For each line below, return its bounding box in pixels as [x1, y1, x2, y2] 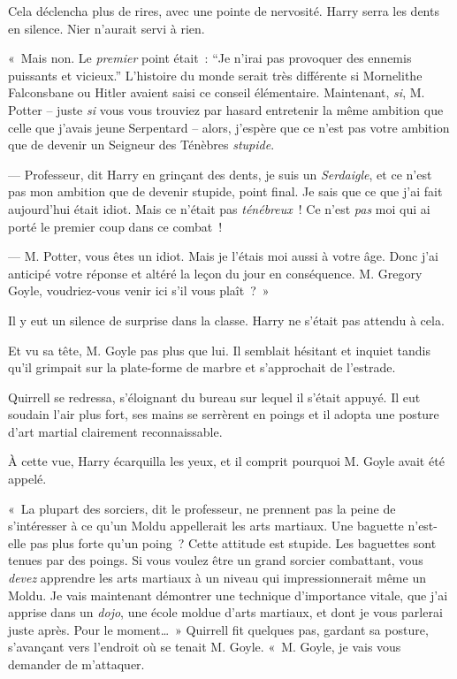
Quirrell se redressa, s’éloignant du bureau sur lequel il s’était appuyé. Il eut [8, 387, 421, 406]
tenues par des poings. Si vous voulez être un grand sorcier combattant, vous [8, 551, 423, 569]
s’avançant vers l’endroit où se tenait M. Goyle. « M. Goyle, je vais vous [8, 637, 401, 656]
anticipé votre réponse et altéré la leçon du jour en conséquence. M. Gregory [8, 263, 423, 282]
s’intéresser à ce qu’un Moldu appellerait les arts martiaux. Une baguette [8, 516, 404, 535]
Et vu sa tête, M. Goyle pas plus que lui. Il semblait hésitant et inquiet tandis [8, 340, 430, 359]
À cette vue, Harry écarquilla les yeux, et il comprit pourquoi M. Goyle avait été [8, 452, 445, 470]
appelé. [8, 469, 47, 488]
